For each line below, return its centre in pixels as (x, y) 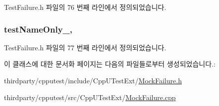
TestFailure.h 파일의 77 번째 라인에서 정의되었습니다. (85, 47)
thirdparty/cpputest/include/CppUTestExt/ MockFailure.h (93, 80)
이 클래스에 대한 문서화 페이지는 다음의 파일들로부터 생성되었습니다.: (110, 64)
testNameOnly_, (38, 29)
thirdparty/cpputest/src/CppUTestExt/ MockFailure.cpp (90, 97)
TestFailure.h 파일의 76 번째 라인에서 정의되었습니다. (85, 7)
